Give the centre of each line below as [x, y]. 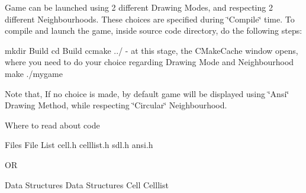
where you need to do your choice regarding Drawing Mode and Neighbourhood [149, 62]
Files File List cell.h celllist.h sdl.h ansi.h [79, 145]
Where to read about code [52, 125]
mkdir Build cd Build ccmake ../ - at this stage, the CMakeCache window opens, [152, 50]
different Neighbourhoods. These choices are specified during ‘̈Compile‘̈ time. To [150, 19]
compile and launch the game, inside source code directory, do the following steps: [154, 30]
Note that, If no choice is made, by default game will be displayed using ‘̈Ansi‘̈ [147, 93]
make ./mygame [34, 73]
